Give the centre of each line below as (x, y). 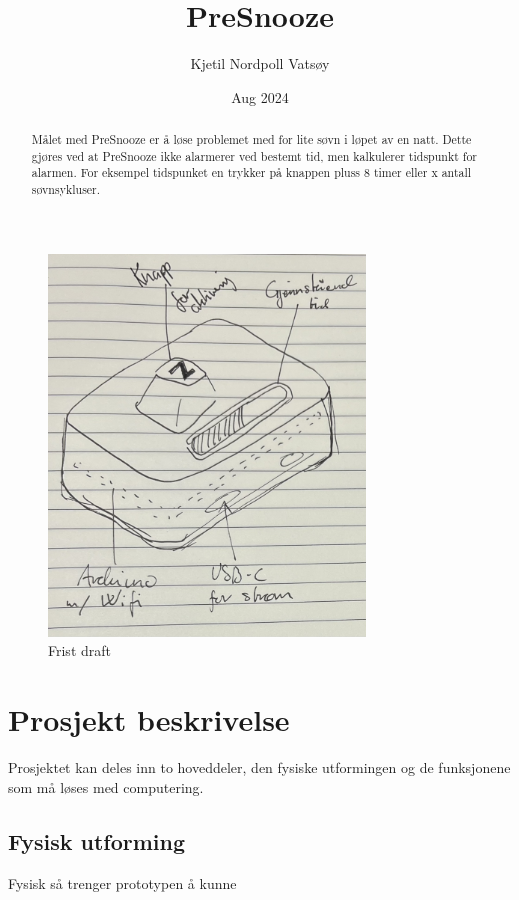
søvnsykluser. (66, 189)
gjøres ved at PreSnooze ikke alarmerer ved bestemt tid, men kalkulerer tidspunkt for (254, 155)
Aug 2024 (260, 96)
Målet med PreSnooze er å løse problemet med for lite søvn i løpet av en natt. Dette (251, 139)
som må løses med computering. (106, 786)
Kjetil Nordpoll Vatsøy (260, 63)
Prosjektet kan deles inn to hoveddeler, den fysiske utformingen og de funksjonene (259, 767)
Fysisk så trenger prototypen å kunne (122, 882)
